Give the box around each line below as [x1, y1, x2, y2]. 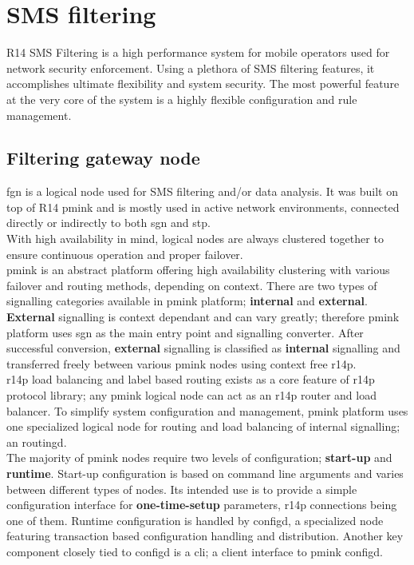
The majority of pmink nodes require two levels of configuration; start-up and [6, 449, 392, 466]
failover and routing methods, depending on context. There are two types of [6, 277, 377, 293]
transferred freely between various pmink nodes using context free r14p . [6, 355, 357, 372]
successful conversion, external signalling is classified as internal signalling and [6, 340, 400, 356]
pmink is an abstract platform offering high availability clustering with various [6, 261, 390, 278]
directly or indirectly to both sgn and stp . [6, 214, 211, 231]
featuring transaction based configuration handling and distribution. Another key [6, 527, 404, 544]
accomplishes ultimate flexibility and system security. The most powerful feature [6, 75, 400, 92]
